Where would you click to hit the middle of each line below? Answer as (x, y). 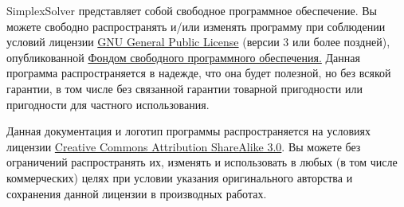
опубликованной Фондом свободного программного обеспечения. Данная (183, 57)
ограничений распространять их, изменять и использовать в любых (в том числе (202, 162)
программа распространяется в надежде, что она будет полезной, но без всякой (199, 73)
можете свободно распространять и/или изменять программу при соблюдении (196, 26)
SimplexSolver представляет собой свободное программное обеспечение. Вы (192, 10)
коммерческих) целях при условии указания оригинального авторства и (180, 177)
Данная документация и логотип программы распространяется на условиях (188, 131)
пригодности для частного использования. (108, 104)
